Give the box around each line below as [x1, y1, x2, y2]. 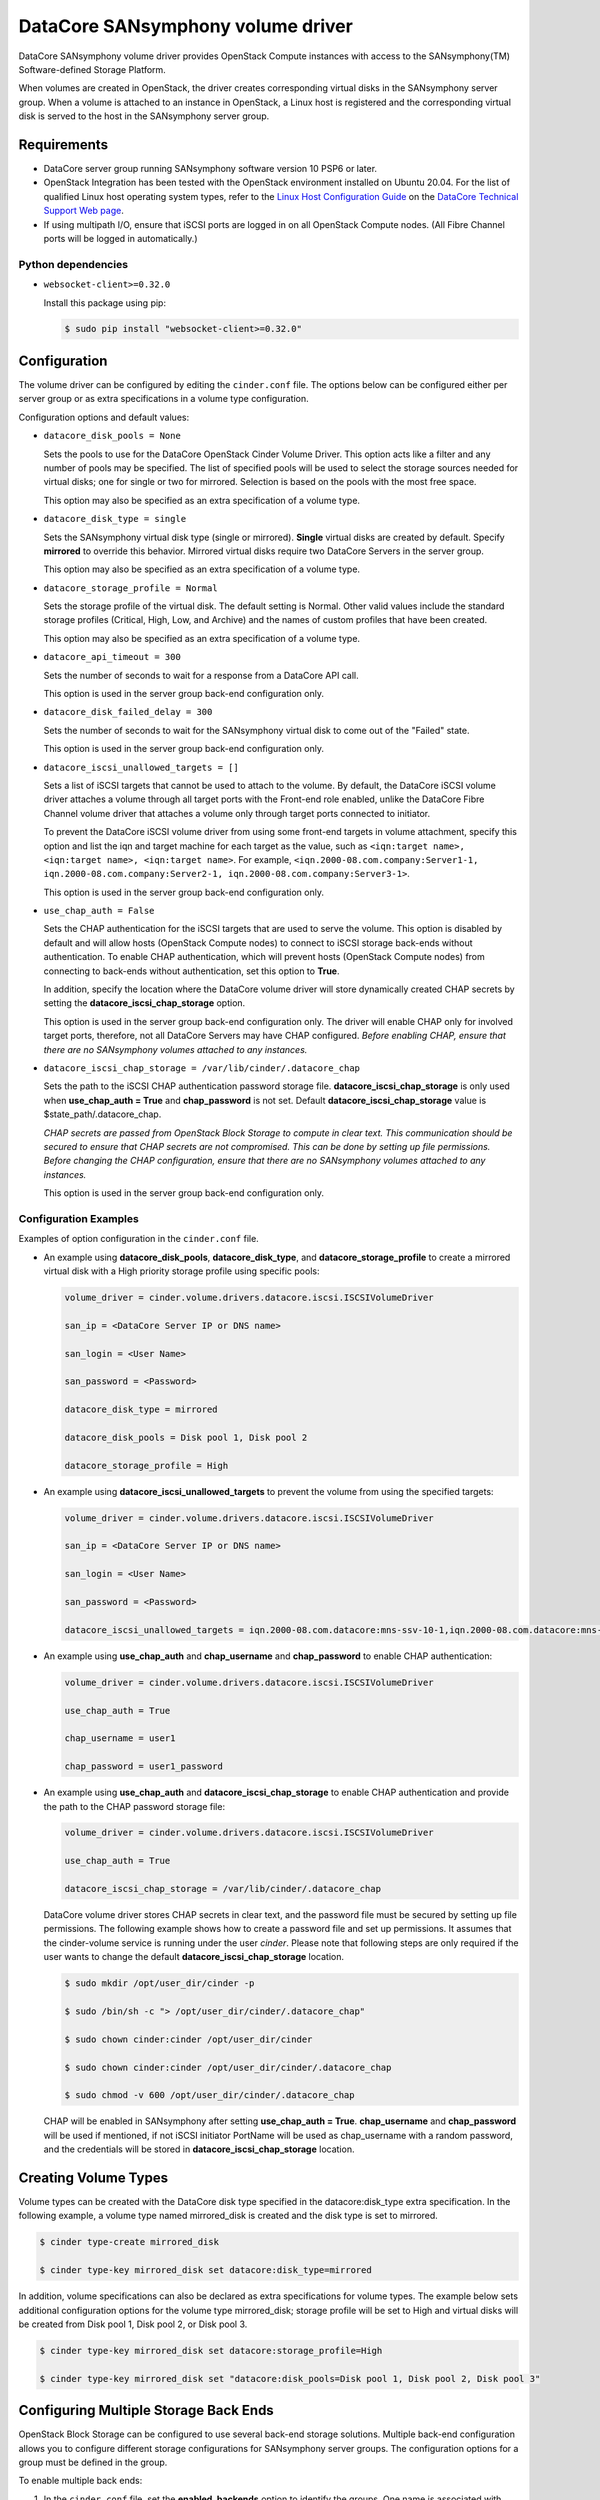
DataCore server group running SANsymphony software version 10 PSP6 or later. [43, 163, 378, 175]
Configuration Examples [18, 1211, 139, 1225]
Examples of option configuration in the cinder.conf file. [18, 1233, 259, 1245]
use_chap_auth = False [43, 905, 155, 917]
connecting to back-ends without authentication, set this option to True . [43, 965, 340, 977]
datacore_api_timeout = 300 [43, 651, 182, 663]
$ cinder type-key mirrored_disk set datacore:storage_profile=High [39, 2345, 383, 2356]
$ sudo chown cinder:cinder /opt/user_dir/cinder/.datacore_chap [64, 2061, 392, 2073]
